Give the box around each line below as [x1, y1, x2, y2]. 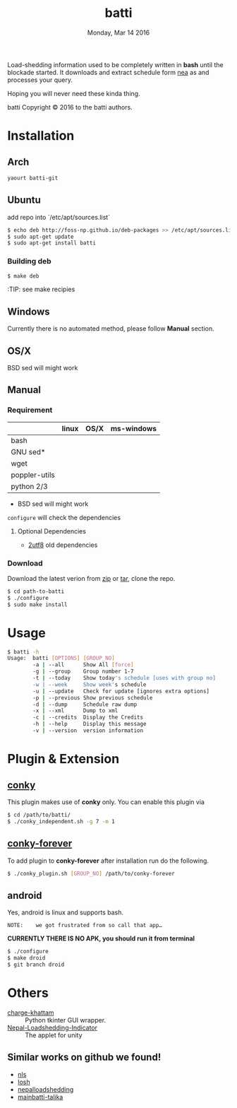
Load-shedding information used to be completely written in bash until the [7, 60, 224, 69]
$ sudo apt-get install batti [7, 240, 97, 247]
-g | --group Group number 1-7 [32, 668, 134, 676]
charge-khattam [7, 1008, 54, 1017]
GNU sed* [11, 447, 46, 456]
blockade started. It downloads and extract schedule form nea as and [7, 68, 209, 76]
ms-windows [110, 423, 157, 433]
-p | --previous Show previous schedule [32, 694, 153, 701]
